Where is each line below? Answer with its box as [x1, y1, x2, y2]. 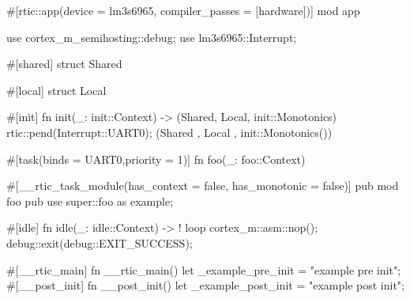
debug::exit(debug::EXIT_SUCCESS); [6, 234, 193, 251]
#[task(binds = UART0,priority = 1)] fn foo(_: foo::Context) [6, 150, 306, 167]
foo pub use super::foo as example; [6, 192, 174, 209]
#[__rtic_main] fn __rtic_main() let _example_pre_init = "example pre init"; [6, 261, 401, 278]
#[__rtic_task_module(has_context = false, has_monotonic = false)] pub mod [6, 177, 399, 194]
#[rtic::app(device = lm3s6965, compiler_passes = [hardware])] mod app [6, 2, 360, 18]
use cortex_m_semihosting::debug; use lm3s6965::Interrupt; [6, 28, 297, 45]
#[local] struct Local [6, 81, 107, 98]
